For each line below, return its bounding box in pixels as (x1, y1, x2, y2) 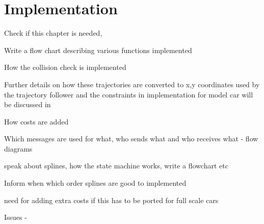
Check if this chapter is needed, (4, 28, 102, 38)
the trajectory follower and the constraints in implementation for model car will (4, 89, 253, 99)
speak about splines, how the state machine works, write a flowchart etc (4, 160, 228, 171)
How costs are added (4, 116, 69, 127)
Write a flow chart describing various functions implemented (4, 44, 192, 55)
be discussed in (4, 99, 51, 110)
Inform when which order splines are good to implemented (4, 178, 187, 188)
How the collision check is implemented (4, 62, 126, 72)
